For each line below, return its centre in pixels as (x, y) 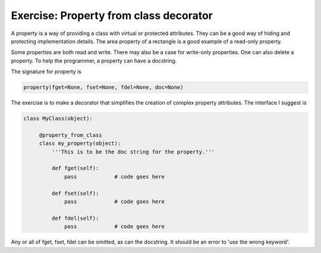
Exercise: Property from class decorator (112, 15)
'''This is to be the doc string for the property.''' (133, 152)
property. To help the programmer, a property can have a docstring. (94, 61)
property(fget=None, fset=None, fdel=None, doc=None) (103, 87)
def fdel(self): (75, 218)
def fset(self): (75, 193)
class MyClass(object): (58, 118)
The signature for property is (46, 72)
